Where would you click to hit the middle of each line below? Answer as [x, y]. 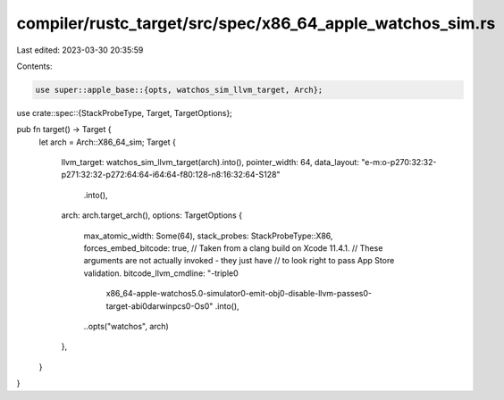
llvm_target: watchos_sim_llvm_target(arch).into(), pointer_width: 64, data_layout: [210, 162]
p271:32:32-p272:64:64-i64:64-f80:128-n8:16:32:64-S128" [171, 175]
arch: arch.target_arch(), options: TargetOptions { [152, 215]
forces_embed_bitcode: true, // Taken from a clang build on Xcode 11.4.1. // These [233, 248]
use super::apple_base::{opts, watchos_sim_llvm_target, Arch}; [179, 90]
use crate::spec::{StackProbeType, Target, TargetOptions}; [124, 112]
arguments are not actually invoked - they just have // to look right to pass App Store [239, 261]
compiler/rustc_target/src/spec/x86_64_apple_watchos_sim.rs [256, 23]
